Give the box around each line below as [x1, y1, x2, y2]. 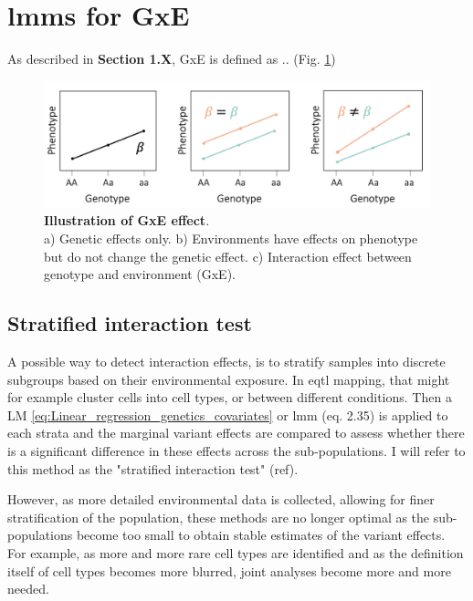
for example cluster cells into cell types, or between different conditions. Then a [7, 388, 452, 407]
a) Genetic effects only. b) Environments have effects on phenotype [44, 229, 418, 248]
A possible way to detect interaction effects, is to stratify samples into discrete [7, 352, 446, 371]
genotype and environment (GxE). [44, 264, 236, 284]
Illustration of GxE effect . [44, 211, 210, 230]
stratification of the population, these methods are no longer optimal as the [7, 507, 430, 526]
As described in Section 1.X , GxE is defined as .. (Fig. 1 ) [7, 49, 336, 68]
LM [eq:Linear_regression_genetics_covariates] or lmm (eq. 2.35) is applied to [7, 405, 448, 424]
